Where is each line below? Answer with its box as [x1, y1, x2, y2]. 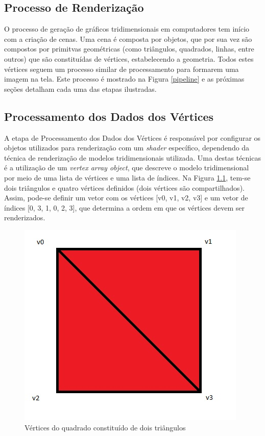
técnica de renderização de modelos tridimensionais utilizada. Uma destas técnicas [4, 152, 261, 163]
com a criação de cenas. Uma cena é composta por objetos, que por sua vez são [4, 33, 252, 44]
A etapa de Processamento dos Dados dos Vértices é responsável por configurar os [4, 132, 261, 143]
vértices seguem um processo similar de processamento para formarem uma [4, 63, 239, 74]
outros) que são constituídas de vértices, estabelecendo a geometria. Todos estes [4, 53, 254, 64]
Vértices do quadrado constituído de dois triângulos [25, 422, 186, 432]
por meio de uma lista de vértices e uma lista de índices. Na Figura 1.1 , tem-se [4, 172, 251, 183]
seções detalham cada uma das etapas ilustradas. [4, 83, 157, 94]
